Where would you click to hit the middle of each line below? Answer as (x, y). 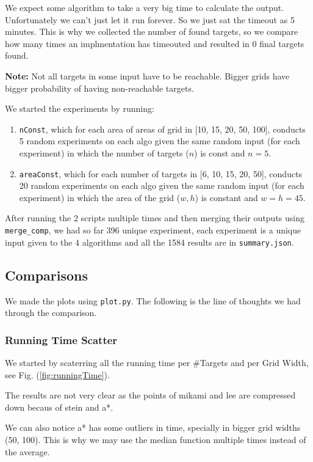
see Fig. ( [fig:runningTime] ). (57, 374)
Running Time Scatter (61, 339)
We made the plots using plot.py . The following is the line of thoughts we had (153, 300)
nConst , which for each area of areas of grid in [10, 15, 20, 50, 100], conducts (162, 129)
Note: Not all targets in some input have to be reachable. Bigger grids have (147, 75)
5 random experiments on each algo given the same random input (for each (160, 141)
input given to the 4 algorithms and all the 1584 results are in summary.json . (149, 242)
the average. (27, 451)
